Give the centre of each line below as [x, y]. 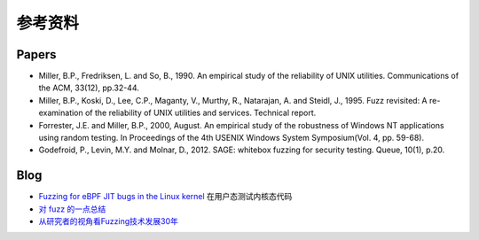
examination [61, 113]
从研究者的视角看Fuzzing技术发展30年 [109, 221]
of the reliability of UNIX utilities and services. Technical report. [200, 113]
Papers [36, 54]
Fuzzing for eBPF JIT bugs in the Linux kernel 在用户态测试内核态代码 [165, 197]
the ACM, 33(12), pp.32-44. [89, 88]
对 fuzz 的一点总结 [72, 209]
